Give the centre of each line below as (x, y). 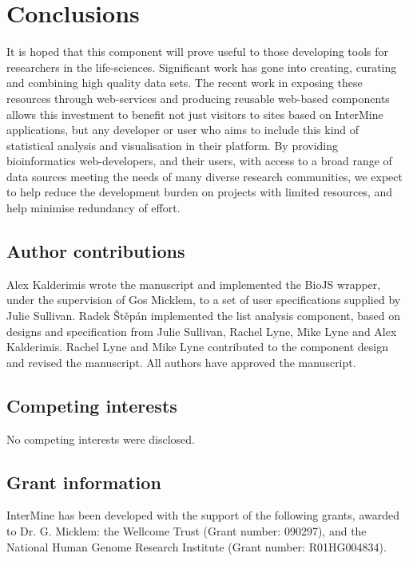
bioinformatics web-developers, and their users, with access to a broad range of (199, 161)
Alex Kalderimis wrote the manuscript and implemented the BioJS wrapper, (194, 284)
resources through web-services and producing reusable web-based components (198, 98)
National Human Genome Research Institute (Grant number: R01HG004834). (197, 546)
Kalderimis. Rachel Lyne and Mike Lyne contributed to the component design (197, 347)
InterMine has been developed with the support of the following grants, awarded (203, 515)
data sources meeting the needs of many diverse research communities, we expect (204, 176)
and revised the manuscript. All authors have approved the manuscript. (181, 362)
